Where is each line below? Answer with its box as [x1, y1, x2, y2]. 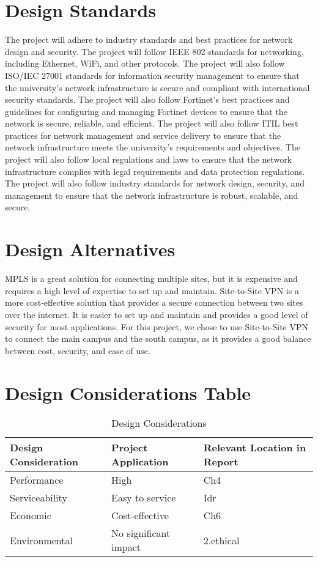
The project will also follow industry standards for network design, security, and [5, 177, 305, 190]
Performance [10, 473, 64, 487]
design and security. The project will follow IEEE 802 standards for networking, [5, 45, 304, 57]
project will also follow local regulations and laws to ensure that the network [5, 153, 292, 166]
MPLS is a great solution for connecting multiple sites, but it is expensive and [5, 272, 298, 285]
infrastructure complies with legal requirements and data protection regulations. [5, 165, 305, 177]
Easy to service [111, 490, 176, 505]
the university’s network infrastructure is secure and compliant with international [5, 81, 310, 94]
